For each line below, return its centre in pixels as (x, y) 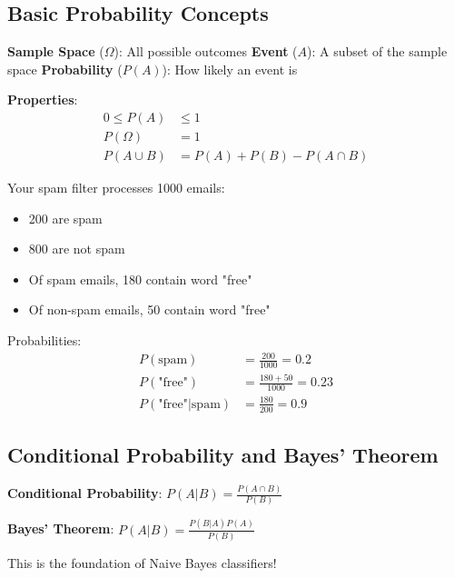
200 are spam (65, 218)
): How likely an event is (230, 69)
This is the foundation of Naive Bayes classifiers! (142, 563)
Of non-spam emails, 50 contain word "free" (149, 309)
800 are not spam (77, 249)
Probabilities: (44, 340)
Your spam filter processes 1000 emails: (116, 188)
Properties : (43, 100)
